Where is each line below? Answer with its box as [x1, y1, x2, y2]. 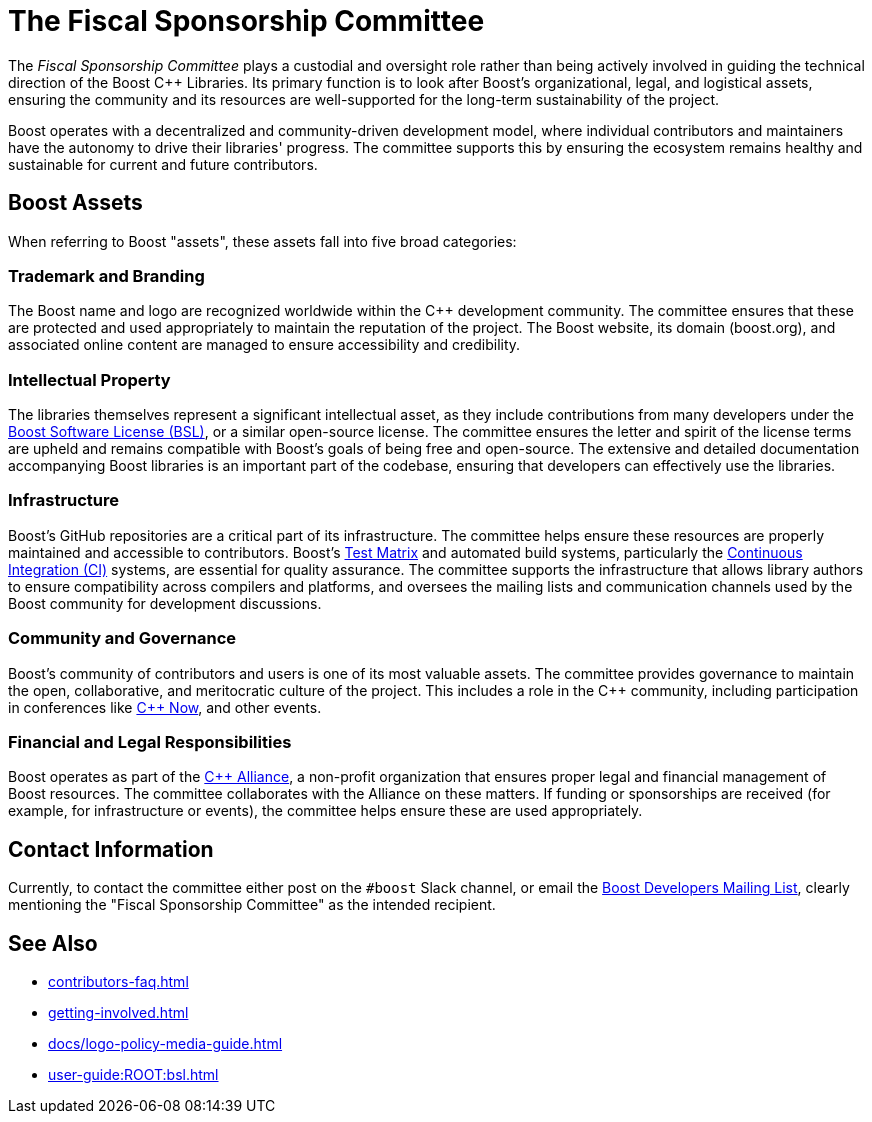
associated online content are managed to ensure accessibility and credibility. [8, 336, 521, 354]
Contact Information [8, 836, 214, 862]
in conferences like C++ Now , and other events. [8, 698, 322, 716]
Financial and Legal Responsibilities [8, 731, 292, 752]
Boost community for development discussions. [8, 594, 322, 612]
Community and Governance [8, 628, 237, 649]
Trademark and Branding [8, 265, 205, 286]
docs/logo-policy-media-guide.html [48, 1035, 283, 1053]
